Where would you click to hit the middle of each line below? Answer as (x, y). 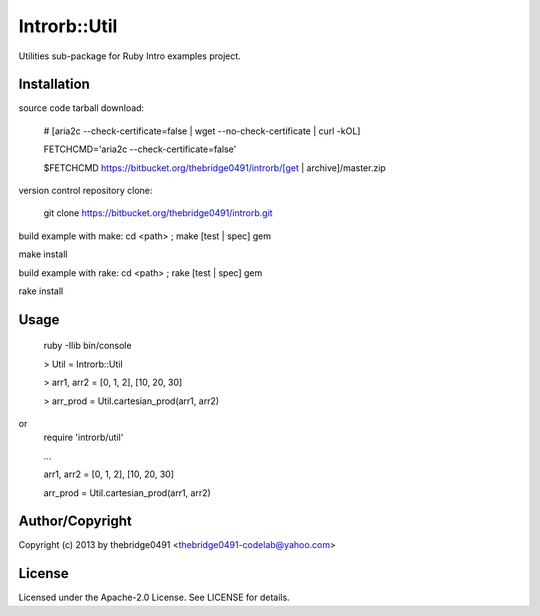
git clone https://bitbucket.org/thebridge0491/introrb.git (158, 213)
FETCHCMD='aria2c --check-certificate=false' (140, 149)
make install (43, 254)
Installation (54, 84)
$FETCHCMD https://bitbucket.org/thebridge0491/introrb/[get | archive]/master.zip (215, 167)
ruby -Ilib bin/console (87, 346)
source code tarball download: (81, 108)
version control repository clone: (85, 191)
